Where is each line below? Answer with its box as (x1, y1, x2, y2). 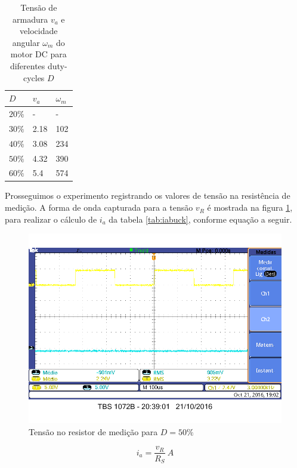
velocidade (20, 24, 58, 37)
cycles (23, 71, 45, 84)
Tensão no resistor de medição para (29, 425, 158, 438)
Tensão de (20, 1, 57, 13)
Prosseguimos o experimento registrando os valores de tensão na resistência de (5, 189, 290, 202)
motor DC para (10, 48, 67, 60)
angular (12, 36, 40, 48)
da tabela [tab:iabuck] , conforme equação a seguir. (109, 213, 292, 225)
